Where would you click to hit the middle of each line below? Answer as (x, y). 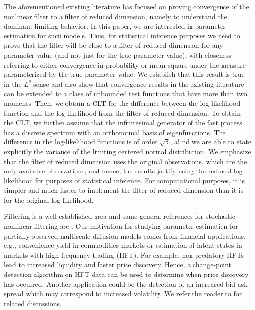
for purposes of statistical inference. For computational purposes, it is (140, 180)
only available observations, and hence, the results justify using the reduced (118, 171)
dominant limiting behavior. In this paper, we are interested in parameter (115, 26)
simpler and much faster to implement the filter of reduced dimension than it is (124, 190)
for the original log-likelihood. (49, 199)
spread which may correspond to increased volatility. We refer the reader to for (123, 293)
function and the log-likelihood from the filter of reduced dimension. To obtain (122, 113)
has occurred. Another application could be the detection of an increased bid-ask (126, 284)
